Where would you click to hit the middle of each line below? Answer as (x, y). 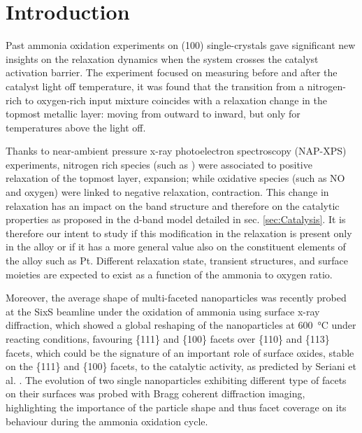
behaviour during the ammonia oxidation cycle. (107, 421)
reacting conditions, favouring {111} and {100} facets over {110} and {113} (168, 339)
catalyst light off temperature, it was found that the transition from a (155, 86)
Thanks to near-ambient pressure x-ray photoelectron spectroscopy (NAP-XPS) (176, 151)
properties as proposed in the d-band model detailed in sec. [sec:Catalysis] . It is (176, 219)
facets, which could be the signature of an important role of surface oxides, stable (180, 352)
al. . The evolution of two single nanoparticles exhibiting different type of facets (176, 379)
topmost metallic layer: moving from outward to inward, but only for (153, 114)
